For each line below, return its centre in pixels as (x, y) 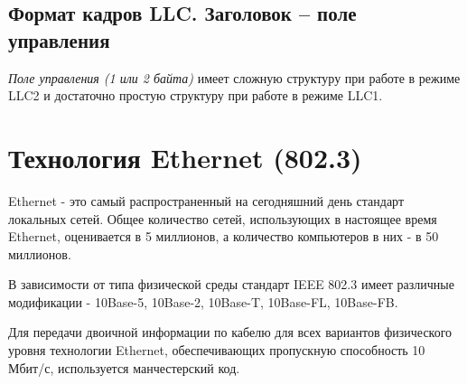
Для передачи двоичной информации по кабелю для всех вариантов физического (230, 332)
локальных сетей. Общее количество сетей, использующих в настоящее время (223, 218)
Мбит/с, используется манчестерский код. (124, 367)
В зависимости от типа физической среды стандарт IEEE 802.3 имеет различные (231, 284)
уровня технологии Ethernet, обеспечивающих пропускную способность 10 (217, 350)
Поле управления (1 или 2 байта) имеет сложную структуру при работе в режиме (234, 77)
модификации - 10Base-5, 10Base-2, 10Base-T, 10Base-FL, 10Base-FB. (203, 301)
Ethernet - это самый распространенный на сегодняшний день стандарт (206, 200)
